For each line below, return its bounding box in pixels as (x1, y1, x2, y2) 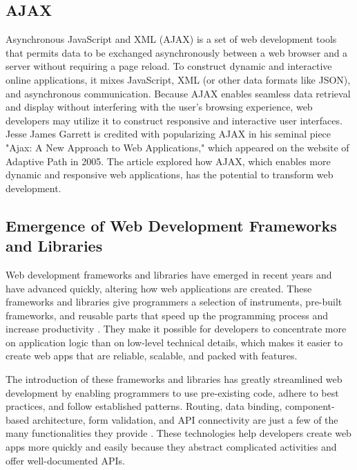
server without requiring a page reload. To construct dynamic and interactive (6, 59, 332, 73)
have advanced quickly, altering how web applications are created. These (6, 281, 312, 295)
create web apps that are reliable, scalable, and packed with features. (6, 348, 298, 363)
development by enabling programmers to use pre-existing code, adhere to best (6, 385, 339, 399)
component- (285, 399, 335, 413)
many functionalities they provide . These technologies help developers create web (6, 426, 351, 440)
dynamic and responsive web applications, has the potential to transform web (6, 167, 334, 182)
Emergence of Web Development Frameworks (6, 214, 337, 236)
